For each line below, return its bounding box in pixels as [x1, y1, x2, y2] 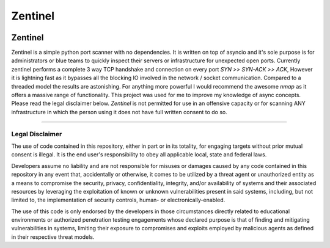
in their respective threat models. [11, 233, 95, 241]
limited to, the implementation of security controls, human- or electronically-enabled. [11, 196, 226, 204]
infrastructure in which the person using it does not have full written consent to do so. [11, 108, 227, 115]
